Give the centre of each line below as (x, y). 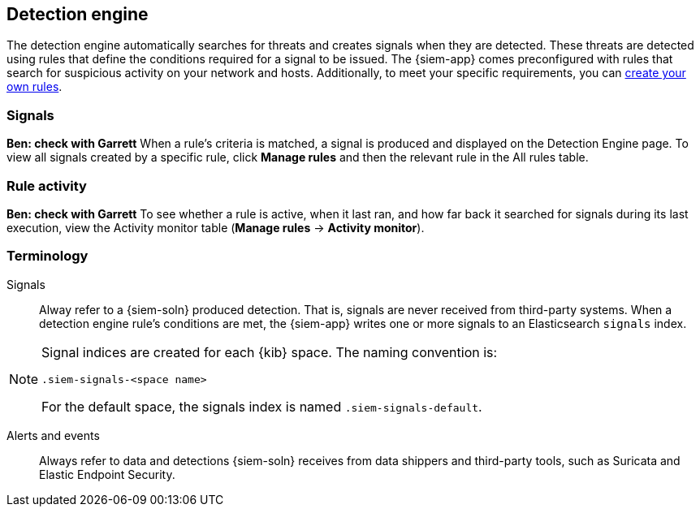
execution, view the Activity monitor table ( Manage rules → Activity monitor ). (216, 227)
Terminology (48, 256)
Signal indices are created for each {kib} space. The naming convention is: (270, 352)
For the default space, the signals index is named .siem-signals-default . (262, 406)
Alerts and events (53, 435)
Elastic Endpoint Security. (107, 474)
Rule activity (47, 185)
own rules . (35, 87)
